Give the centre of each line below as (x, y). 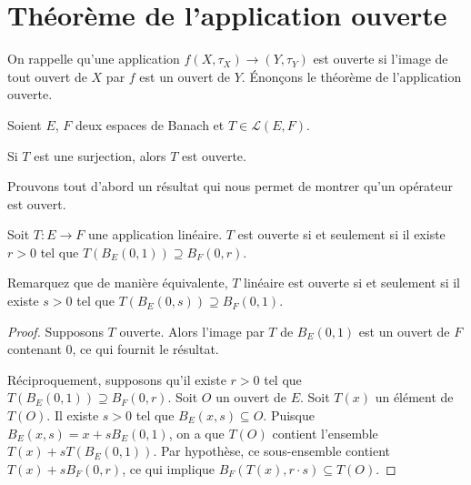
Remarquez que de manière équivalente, (118, 283)
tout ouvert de (47, 76)
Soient (25, 124)
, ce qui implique (169, 468)
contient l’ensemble (325, 433)
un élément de (414, 397)
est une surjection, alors (100, 155)
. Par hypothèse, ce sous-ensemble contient (272, 451)
